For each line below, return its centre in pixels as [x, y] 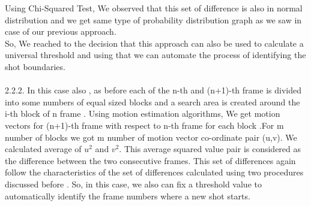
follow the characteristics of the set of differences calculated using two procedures [154, 172]
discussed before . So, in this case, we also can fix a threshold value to [133, 184]
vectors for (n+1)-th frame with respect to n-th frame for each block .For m [144, 125]
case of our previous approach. [61, 31]
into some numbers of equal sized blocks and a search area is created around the [152, 102]
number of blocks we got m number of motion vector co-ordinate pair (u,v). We [151, 137]
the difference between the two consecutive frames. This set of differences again [150, 160]
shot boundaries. [35, 66]
